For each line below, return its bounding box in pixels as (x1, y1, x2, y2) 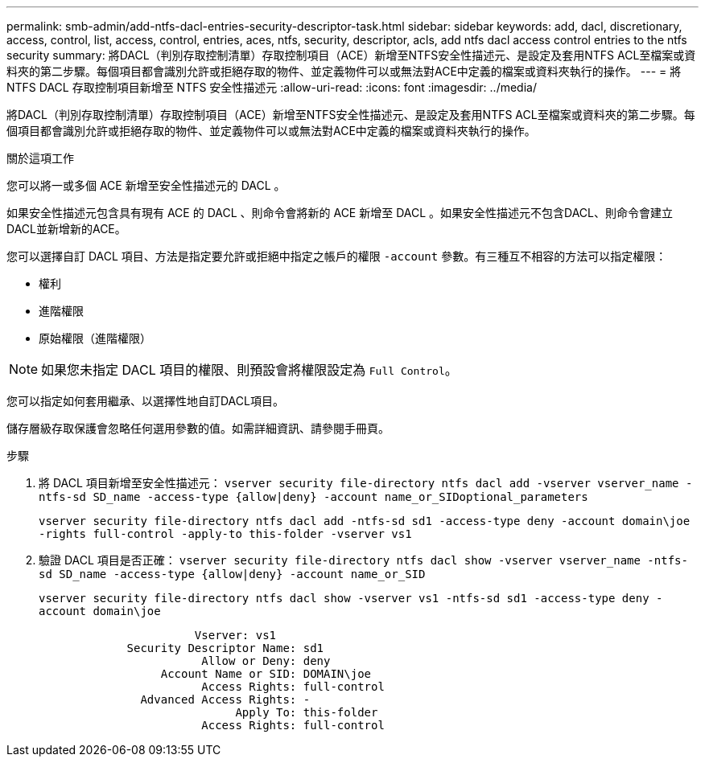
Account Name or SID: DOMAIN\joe (160, 667, 372, 680)
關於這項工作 (6, 151, 74, 165)
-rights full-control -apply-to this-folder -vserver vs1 (39, 527, 412, 540)
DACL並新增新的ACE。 (6, 222, 126, 236)
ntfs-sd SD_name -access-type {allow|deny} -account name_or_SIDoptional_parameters (39, 490, 588, 503)
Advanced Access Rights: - (140, 693, 311, 706)
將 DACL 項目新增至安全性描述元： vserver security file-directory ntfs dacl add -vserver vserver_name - (39, 476, 693, 490)
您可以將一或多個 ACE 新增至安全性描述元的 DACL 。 (6, 178, 286, 192)
